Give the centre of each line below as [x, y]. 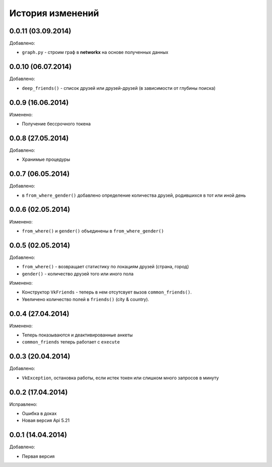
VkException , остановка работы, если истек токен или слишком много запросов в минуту [120, 378]
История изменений [54, 13]
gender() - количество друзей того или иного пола [78, 274]
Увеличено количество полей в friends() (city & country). [86, 299]
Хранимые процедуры [46, 159]
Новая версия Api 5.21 [46, 421]
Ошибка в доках [39, 414]
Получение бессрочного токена [56, 124]
